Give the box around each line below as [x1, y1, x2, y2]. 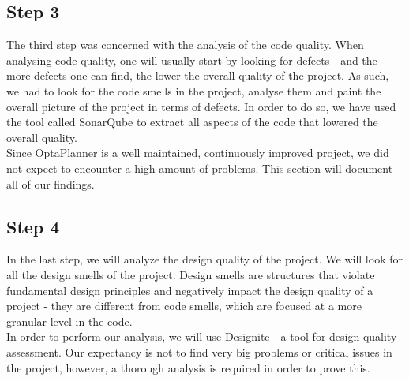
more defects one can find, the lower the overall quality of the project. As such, [6, 67, 389, 84]
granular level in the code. [6, 312, 133, 329]
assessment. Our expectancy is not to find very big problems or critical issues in [6, 343, 392, 360]
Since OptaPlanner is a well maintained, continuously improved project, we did [6, 144, 389, 161]
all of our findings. [6, 175, 95, 192]
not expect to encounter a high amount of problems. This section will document [6, 159, 393, 176]
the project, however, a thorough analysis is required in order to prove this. [6, 359, 370, 375]
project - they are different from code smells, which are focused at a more [6, 297, 362, 314]
